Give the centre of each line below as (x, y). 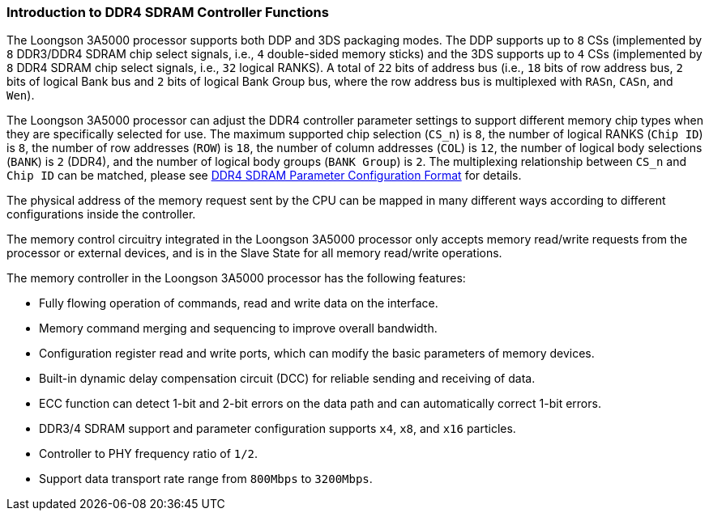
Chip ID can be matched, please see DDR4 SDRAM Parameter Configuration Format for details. (264, 176)
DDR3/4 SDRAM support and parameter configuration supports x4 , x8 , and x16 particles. (278, 429)
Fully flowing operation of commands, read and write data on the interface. (239, 303)
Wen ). (21, 95)
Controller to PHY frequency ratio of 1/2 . (149, 454)
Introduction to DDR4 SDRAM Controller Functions (168, 12)
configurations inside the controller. (101, 214)
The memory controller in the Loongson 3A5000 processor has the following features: (236, 278)
